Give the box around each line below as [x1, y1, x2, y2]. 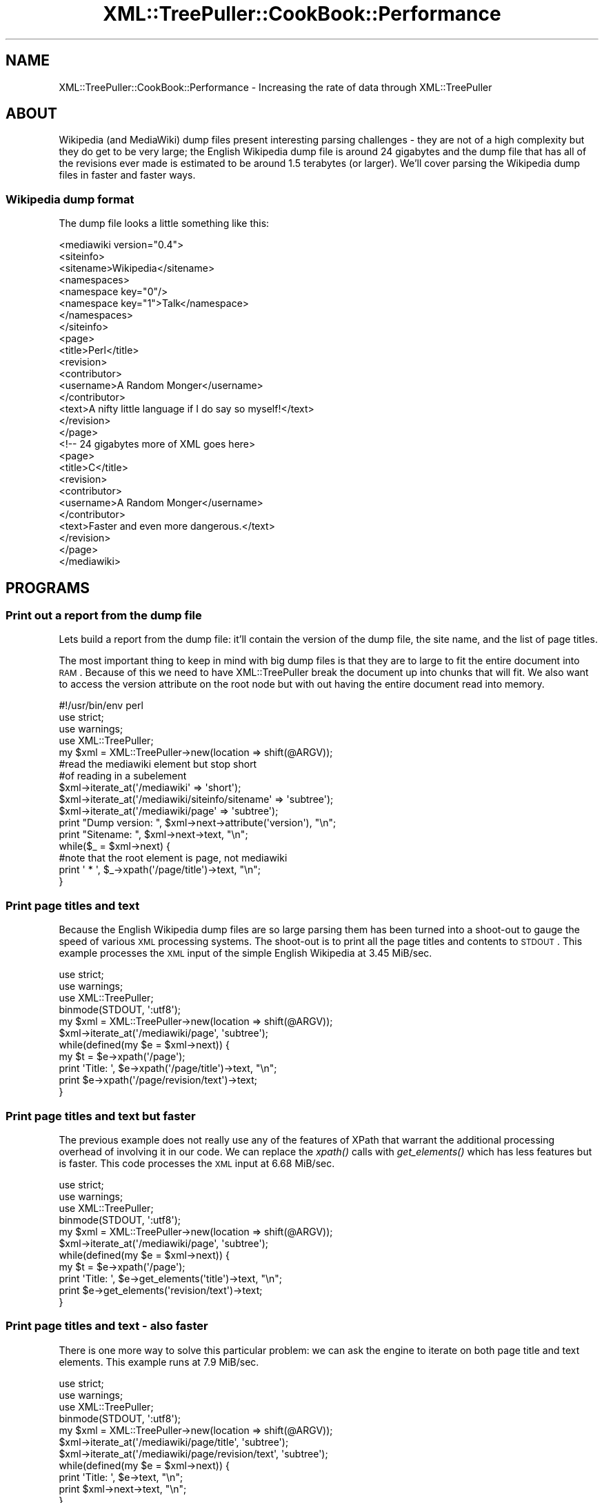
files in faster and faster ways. [59, 169, 196, 181]
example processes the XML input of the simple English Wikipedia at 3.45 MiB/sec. [59, 947, 432, 959]
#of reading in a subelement [59, 770, 187, 782]
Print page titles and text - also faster [6, 1319, 208, 1333]
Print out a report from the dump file [6, 608, 202, 623]
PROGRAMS [6, 579, 90, 597]
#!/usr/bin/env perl [59, 699, 143, 712]
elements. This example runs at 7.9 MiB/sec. [59, 1355, 259, 1368]
